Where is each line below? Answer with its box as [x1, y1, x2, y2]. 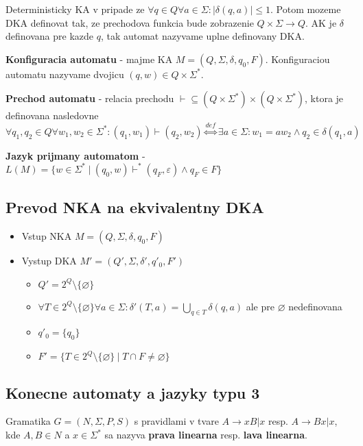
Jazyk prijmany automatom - [5, 148, 145, 162]
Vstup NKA [21, 229, 72, 243]
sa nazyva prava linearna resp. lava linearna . [104, 428, 307, 442]
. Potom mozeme [270, 2, 341, 16]
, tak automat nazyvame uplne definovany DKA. [100, 29, 305, 43]
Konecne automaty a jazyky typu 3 [5, 382, 260, 403]
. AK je [305, 15, 337, 29]
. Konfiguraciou [265, 51, 330, 66]
